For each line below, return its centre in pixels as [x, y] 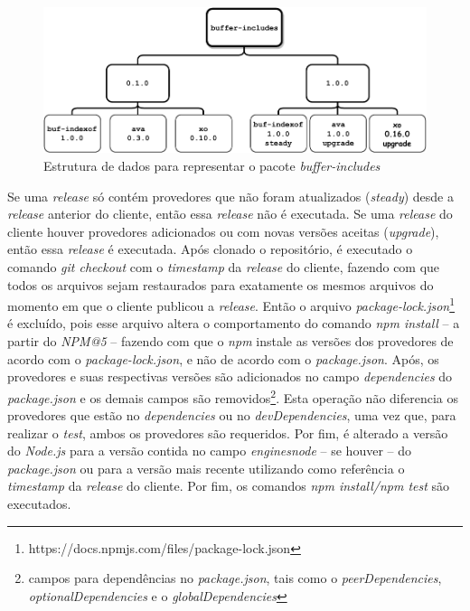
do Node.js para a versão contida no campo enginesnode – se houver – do [210, 451]
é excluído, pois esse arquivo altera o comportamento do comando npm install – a [234, 323]
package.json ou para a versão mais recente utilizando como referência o [206, 468]
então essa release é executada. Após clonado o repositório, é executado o [210, 249]
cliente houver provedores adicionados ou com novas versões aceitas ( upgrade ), [223, 231]
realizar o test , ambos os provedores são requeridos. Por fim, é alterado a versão [228, 432]
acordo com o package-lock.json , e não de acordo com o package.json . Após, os [223, 358]
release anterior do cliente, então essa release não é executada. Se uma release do [230, 214]
